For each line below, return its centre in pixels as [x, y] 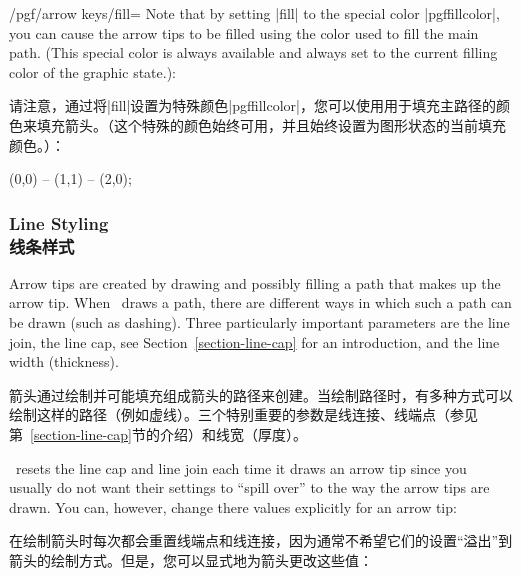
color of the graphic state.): [92, 71]
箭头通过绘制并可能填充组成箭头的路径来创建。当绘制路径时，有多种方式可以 [261, 394]
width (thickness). [64, 361]
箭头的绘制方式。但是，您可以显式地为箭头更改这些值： [191, 560]
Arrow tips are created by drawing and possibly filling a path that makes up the [255, 282]
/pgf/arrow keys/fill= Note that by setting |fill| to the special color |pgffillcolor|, [254, 13]
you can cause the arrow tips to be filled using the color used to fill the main [244, 32]
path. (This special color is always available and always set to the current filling [253, 52]
